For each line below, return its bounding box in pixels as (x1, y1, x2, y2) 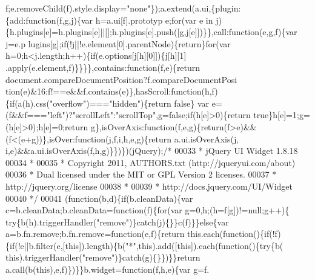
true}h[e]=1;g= (253, 108, 310, 121)
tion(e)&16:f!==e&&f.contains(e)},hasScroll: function (5, 85, 202, 98)
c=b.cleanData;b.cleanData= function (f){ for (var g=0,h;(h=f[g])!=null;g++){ (5, 204, 290, 216)
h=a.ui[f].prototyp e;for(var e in (95, 13, 213, 26)
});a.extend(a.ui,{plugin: (150, 2, 241, 14)
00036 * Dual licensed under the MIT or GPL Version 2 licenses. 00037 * (5, 168, 277, 181)
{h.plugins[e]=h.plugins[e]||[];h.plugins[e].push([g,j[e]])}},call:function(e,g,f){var (5, 25, 297, 38)
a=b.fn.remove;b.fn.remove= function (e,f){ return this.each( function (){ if (5, 227, 270, 240)
